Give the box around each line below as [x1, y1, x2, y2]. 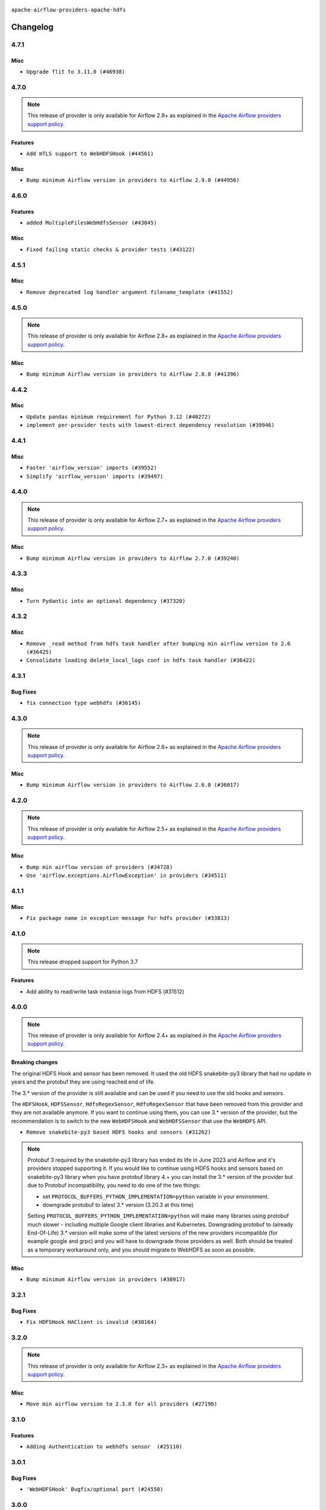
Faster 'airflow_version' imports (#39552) [26, 464, 157, 471]
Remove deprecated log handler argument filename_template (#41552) [26, 289, 234, 295]
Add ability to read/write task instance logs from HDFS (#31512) [26, 988, 185, 995]
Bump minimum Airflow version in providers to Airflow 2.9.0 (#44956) [26, 177, 240, 184]
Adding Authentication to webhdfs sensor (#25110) [26, 1444, 183, 1450]
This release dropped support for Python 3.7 [27, 958, 138, 966]
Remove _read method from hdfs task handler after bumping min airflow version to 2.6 [26, 640, 291, 647]
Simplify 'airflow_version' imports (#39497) [26, 473, 164, 480]
